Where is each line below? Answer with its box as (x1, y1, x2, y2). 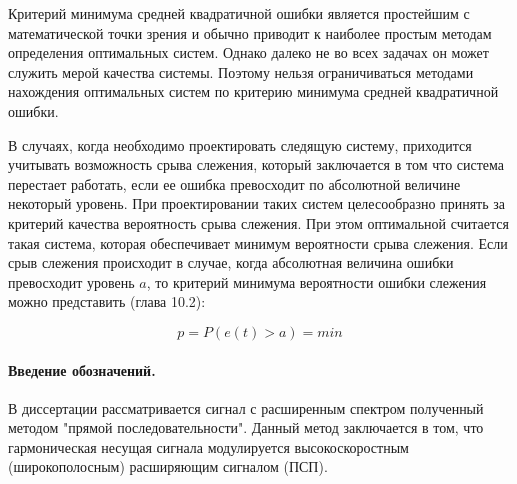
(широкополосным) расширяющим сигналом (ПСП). (8, 456, 328, 477)
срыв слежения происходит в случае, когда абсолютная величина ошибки (8, 252, 454, 273)
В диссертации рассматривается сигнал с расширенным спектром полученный (8, 397, 484, 418)
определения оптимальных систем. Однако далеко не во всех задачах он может (8, 42, 489, 63)
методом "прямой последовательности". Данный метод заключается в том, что (8, 417, 484, 438)
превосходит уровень (8, 271, 135, 292)
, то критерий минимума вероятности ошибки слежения (146, 271, 487, 292)
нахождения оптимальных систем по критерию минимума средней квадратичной (8, 81, 499, 102)
